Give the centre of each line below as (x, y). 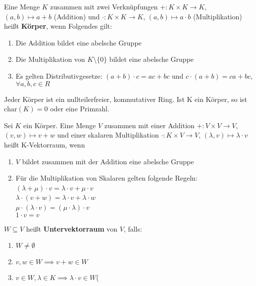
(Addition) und (77, 16)
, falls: (133, 228)
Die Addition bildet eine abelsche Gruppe (78, 42)
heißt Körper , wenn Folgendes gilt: (58, 26)
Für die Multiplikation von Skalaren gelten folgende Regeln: (106, 178)
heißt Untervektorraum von (72, 228)
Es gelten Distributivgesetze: (59, 75)
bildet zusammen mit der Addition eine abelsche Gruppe (108, 161)
